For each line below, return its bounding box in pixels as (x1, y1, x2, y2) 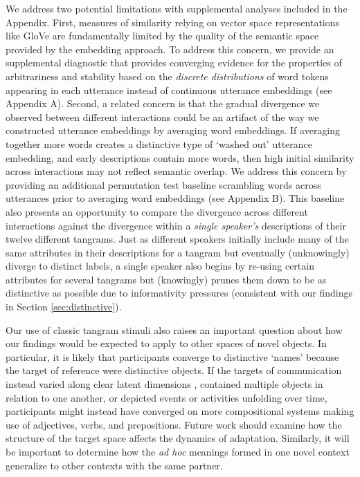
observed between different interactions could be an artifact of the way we (6, 109, 319, 124)
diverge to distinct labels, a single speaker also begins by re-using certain (6, 259, 314, 273)
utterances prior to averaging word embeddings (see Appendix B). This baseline (6, 191, 345, 205)
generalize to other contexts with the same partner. (6, 458, 223, 472)
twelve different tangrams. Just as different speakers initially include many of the (6, 232, 349, 246)
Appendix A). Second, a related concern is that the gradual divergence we (6, 96, 320, 111)
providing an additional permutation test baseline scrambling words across (6, 177, 321, 191)
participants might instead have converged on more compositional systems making (6, 404, 354, 418)
